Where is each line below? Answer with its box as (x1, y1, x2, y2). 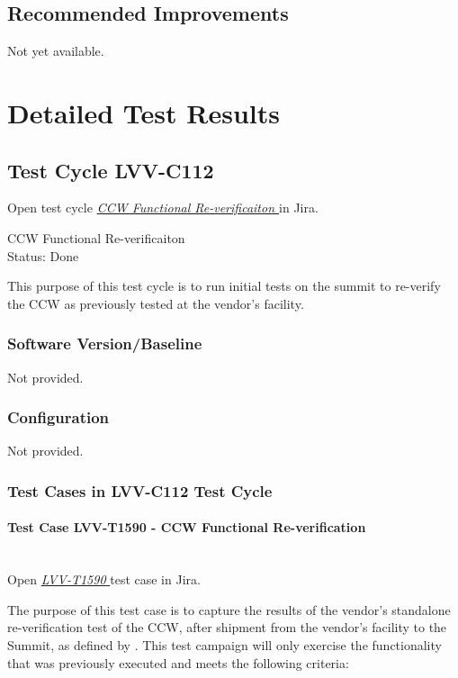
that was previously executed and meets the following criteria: (7, 653, 349, 672)
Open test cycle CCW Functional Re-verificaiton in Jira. (7, 198, 319, 217)
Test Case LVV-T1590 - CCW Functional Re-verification (7, 518, 366, 537)
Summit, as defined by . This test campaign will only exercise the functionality (7, 635, 442, 654)
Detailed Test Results (7, 94, 280, 131)
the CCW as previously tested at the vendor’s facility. (7, 294, 304, 312)
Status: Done (7, 246, 79, 265)
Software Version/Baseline (7, 332, 202, 355)
